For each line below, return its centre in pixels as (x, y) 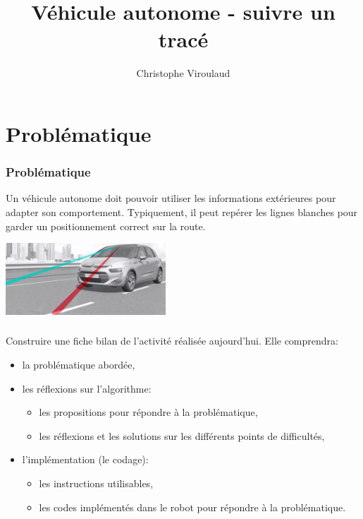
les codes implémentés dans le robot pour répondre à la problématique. (192, 507)
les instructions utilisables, (96, 483)
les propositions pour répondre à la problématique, (148, 412)
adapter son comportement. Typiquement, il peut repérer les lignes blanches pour (182, 211)
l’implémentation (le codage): (85, 459)
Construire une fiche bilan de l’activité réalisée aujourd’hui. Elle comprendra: (172, 341)
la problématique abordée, (79, 365)
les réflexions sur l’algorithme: (87, 388)
